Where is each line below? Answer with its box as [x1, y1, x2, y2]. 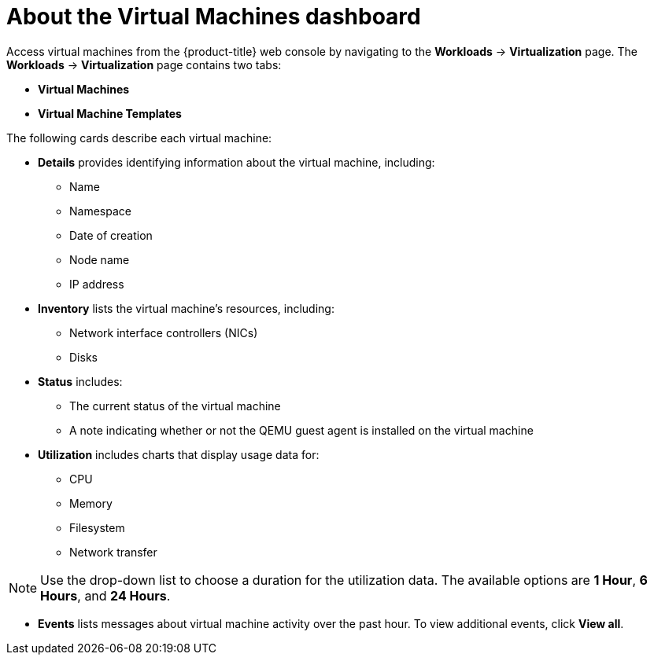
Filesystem [69, 520, 125, 534]
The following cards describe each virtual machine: [6, 130, 272, 145]
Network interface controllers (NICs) [69, 325, 258, 340]
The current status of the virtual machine [69, 398, 281, 413]
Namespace [69, 204, 131, 218]
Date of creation [69, 228, 153, 242]
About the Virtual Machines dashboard [6, 3, 421, 30]
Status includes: [38, 374, 123, 388]
